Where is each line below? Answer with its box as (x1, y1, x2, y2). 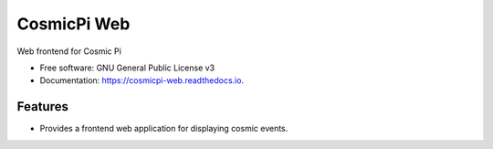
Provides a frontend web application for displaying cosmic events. (39, 123, 288, 134)
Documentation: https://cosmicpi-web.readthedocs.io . (39, 75, 245, 86)
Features (16, 99, 68, 114)
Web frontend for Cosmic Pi (16, 46, 122, 57)
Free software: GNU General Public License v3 (39, 62, 215, 73)
